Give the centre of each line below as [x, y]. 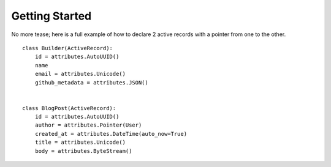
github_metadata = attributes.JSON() [91, 82]
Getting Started [51, 16]
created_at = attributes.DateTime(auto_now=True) [111, 134]
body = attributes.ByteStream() [83, 151]
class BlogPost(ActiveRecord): [69, 108]
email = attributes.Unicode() [80, 74]
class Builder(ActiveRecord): [68, 48]
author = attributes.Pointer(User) [88, 125]
